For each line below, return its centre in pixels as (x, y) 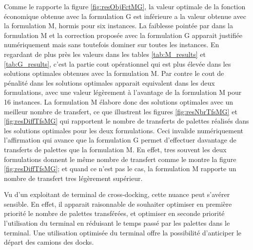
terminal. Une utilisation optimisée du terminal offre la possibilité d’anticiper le (123, 232)
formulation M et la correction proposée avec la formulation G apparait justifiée (123, 35)
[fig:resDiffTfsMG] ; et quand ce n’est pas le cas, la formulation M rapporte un (120, 169)
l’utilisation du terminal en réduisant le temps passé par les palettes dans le (117, 223)
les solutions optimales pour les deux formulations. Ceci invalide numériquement (124, 130)
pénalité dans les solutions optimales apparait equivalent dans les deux (109, 82)
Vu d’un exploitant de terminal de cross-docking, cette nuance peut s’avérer (117, 194)
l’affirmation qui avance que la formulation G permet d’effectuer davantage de (120, 140)
